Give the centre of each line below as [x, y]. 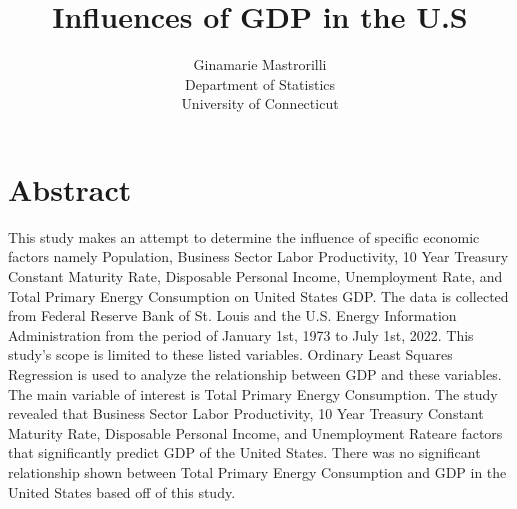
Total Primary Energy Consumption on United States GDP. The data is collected [258, 295]
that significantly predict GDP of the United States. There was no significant [244, 452]
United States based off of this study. [122, 491]
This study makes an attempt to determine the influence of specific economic [244, 236]
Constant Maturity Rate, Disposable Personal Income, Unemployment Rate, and [255, 276]
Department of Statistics [260, 83]
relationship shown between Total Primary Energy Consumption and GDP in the [257, 471]
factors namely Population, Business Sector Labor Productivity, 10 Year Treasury [258, 256]
